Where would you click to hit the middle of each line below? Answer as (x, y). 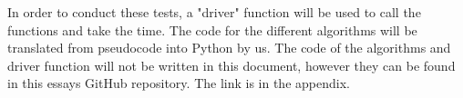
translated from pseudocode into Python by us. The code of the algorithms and (229, 48)
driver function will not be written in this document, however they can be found (231, 65)
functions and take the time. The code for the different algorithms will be (212, 29)
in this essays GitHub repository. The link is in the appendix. (179, 83)
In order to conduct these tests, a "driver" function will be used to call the (214, 12)
